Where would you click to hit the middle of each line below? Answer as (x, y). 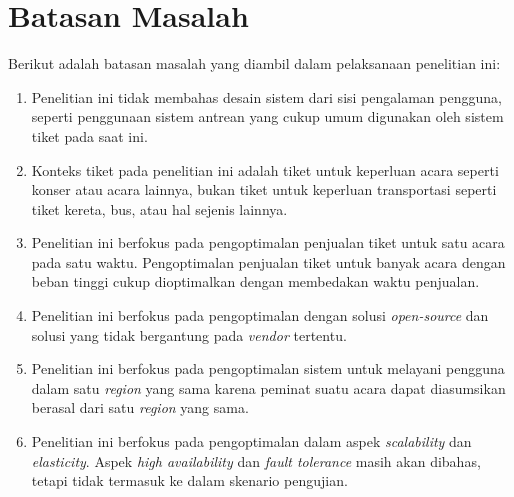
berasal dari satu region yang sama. (140, 407)
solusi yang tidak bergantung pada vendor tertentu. (189, 334)
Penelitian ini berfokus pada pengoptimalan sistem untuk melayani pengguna (268, 368)
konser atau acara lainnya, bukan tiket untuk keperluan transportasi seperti (264, 189)
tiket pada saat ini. (89, 135)
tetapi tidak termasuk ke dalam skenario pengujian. (189, 480)
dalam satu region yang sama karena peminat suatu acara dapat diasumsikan (268, 387)
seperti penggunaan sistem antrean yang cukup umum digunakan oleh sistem (267, 116)
